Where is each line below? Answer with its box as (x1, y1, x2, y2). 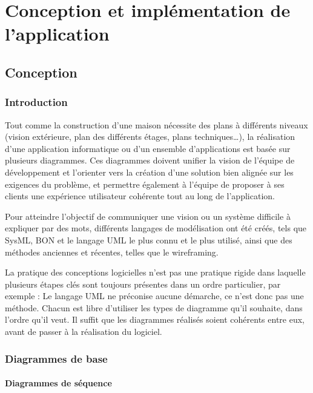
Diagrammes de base (5, 351, 108, 366)
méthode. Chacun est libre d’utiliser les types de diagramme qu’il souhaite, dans (5, 301, 303, 314)
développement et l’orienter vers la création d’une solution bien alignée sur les (5, 165, 294, 178)
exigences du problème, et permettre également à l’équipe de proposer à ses (5, 177, 285, 190)
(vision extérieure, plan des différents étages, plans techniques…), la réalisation (5, 130, 295, 143)
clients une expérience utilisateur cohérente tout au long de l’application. (5, 190, 275, 202)
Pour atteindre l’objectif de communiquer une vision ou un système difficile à (5, 210, 291, 222)
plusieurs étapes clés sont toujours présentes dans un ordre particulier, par (5, 277, 281, 290)
